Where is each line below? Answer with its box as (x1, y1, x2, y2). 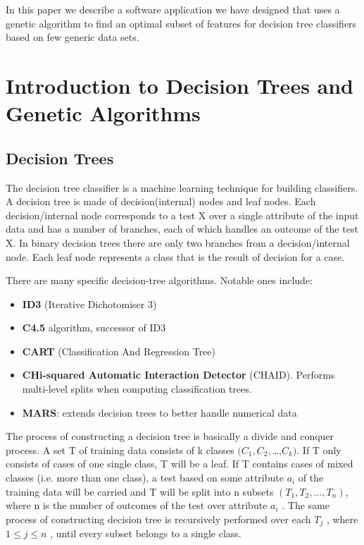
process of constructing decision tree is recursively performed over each (6, 511, 311, 526)
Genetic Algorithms (6, 99, 201, 128)
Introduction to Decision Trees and (6, 71, 354, 99)
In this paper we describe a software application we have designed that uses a (6, 2, 340, 16)
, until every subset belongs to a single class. (50, 526, 241, 541)
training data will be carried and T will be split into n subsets (6, 484, 274, 498)
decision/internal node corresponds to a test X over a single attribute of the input (6, 207, 359, 222)
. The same (282, 498, 330, 513)
